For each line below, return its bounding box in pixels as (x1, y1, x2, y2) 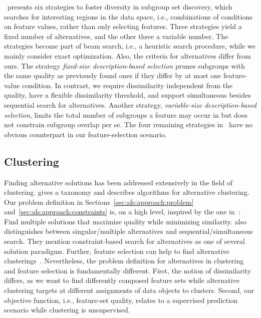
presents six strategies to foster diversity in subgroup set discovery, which (7, 2, 232, 12)
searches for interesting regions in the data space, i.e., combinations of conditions (4, 11, 252, 22)
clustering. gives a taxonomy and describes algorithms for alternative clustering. (4, 187, 249, 197)
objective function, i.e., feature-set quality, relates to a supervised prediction (4, 294, 238, 305)
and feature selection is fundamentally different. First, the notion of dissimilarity (4, 265, 251, 275)
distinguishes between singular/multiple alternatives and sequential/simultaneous (4, 226, 253, 236)
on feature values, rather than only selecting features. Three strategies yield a (4, 21, 242, 32)
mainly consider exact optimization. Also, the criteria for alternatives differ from (4, 50, 251, 61)
